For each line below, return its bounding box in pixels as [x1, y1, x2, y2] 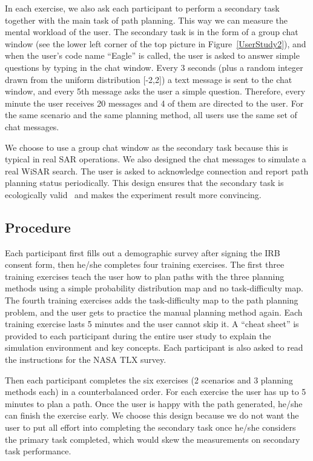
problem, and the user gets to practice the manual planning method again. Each [5, 305, 303, 318]
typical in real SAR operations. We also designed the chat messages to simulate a [5, 153, 306, 165]
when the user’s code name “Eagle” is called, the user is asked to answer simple [5, 49, 300, 62]
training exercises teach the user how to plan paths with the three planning [5, 270, 285, 282]
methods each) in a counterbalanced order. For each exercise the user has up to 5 [5, 385, 306, 398]
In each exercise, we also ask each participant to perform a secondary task [5, 2, 280, 14]
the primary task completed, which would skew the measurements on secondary [5, 433, 300, 445]
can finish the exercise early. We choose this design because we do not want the [5, 409, 299, 422]
